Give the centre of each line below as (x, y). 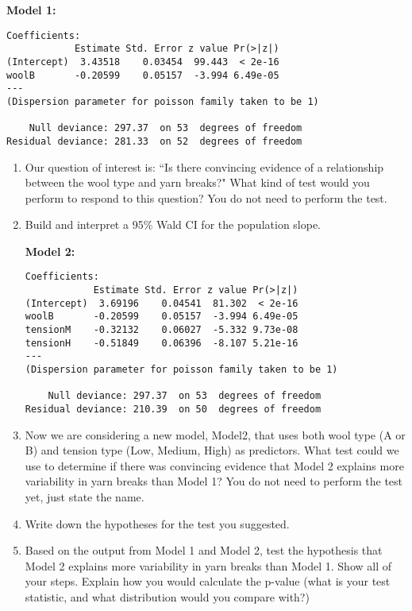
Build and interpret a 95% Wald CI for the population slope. (173, 224)
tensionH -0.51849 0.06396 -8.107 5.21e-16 (162, 343)
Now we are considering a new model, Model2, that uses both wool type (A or (215, 434)
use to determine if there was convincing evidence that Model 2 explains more (214, 465)
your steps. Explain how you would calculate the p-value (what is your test (208, 581)
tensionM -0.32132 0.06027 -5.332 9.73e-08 (162, 330)
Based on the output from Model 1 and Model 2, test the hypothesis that (204, 550)
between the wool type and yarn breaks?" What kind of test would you (197, 182)
